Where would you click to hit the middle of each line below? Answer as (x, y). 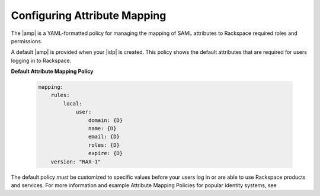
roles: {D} (104, 145)
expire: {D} (105, 153)
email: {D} (104, 137)
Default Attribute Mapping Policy (52, 72)
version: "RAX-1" (76, 162)
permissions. (27, 41)
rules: (60, 95)
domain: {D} (105, 120)
